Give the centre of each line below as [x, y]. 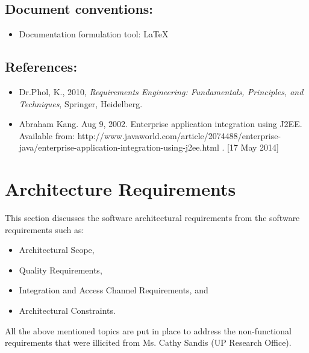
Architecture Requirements [120, 189]
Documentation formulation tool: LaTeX [94, 34]
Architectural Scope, [57, 250]
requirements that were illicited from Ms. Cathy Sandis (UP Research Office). [148, 342]
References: [41, 67]
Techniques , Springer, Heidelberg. [81, 103]
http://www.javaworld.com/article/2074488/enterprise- [179, 135]
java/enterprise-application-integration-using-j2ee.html [119, 147]
